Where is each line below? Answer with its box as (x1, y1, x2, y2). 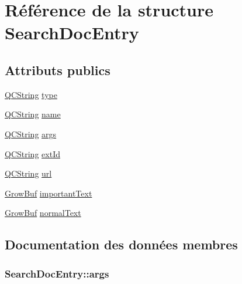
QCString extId (5, 147, 60, 160)
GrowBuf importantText (5, 187, 92, 199)
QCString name (5, 108, 61, 120)
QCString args (5, 127, 57, 140)
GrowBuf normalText (5, 207, 81, 219)
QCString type (5, 88, 57, 100)
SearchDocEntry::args (5, 266, 109, 280)
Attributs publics (5, 60, 110, 79)
